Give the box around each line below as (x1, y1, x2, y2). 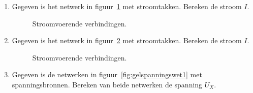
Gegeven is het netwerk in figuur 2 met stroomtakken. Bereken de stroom (12, 35, 242, 46)
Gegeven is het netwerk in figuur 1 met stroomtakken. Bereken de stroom (12, 1, 242, 11)
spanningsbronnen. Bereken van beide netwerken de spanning (12, 79, 203, 89)
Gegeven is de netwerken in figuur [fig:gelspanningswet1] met (12, 69, 202, 80)
